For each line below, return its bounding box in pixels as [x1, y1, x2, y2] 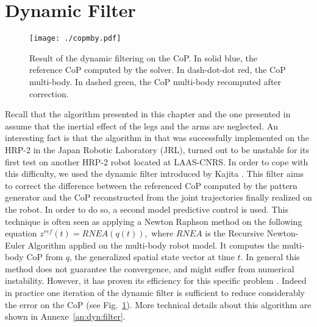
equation [5, 227, 37, 239]
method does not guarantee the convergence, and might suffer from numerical [5, 262, 294, 275]
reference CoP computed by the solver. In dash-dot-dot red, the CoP [29, 63, 286, 76]
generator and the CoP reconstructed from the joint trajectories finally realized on [5, 191, 312, 204]
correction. [29, 87, 69, 100]
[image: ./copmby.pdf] [29, 34, 121, 43]
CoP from [26, 250, 63, 263]
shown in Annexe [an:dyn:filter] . [5, 310, 126, 323]
